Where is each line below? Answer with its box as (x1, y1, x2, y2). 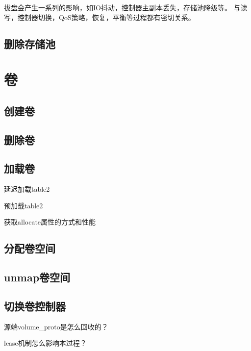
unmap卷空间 (4, 270, 71, 285)
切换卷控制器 (4, 298, 66, 313)
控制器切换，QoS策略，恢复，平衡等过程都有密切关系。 (17, 12, 195, 22)
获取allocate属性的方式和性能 (4, 217, 96, 227)
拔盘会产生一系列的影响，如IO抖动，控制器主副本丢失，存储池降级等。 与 (4, 2, 241, 12)
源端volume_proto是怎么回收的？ (4, 321, 108, 331)
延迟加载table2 (4, 184, 50, 194)
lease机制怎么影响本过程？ (4, 338, 87, 348)
